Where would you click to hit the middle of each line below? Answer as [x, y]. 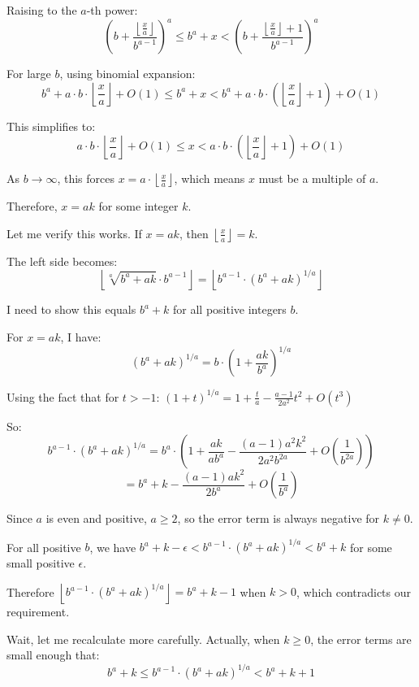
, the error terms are [361, 639]
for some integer [138, 206]
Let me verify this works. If [74, 233]
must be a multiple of [312, 178]
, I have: [81, 337]
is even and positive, [96, 518]
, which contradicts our [354, 591]
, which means [209, 178]
